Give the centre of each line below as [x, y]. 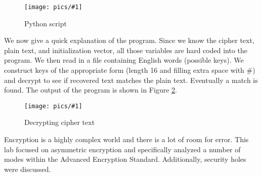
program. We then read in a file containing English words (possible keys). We [124, 60]
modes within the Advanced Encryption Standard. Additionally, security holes [125, 159]
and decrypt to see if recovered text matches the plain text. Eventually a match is [131, 80]
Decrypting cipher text [60, 122]
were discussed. [28, 169]
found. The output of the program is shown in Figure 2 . [91, 90]
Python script [46, 23]
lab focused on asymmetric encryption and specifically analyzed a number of [122, 149]
